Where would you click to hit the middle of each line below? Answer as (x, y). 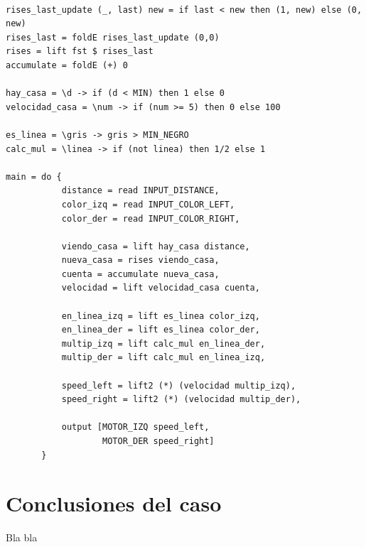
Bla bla (22, 537)
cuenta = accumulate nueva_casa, (140, 274)
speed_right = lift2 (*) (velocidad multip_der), (181, 400)
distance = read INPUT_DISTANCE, (140, 191)
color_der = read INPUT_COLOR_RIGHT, (151, 218)
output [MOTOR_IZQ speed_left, (135, 427)
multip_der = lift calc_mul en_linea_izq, (163, 358)
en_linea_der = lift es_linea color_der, (161, 330)
